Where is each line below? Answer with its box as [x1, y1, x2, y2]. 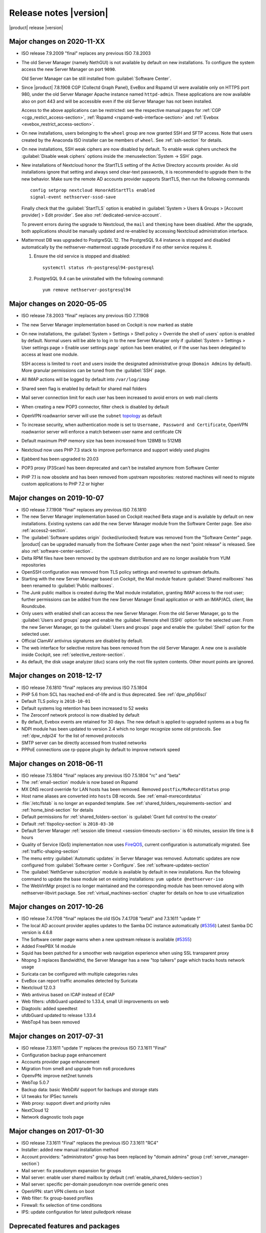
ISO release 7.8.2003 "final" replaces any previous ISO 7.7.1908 [21, 313, 149, 319]
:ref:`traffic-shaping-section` [21, 848, 80, 854]
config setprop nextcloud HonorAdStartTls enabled [30, 187, 155, 193]
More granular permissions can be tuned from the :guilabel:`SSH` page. [21, 367, 166, 373]
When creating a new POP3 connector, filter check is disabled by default [21, 403, 169, 409]
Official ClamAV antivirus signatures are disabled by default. [21, 638, 143, 644]
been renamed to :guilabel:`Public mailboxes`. [21, 582, 114, 589]
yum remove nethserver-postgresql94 [42, 287, 131, 293]
